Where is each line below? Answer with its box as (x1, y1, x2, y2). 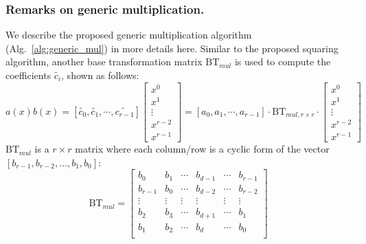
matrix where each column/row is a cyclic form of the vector (75, 142, 330, 156)
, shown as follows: (61, 68, 139, 82)
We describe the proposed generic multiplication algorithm (5, 27, 252, 42)
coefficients (5, 68, 52, 82)
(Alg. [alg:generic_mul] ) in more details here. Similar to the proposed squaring (5, 41, 339, 55)
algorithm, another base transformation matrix (5, 54, 203, 69)
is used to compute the (234, 54, 331, 69)
